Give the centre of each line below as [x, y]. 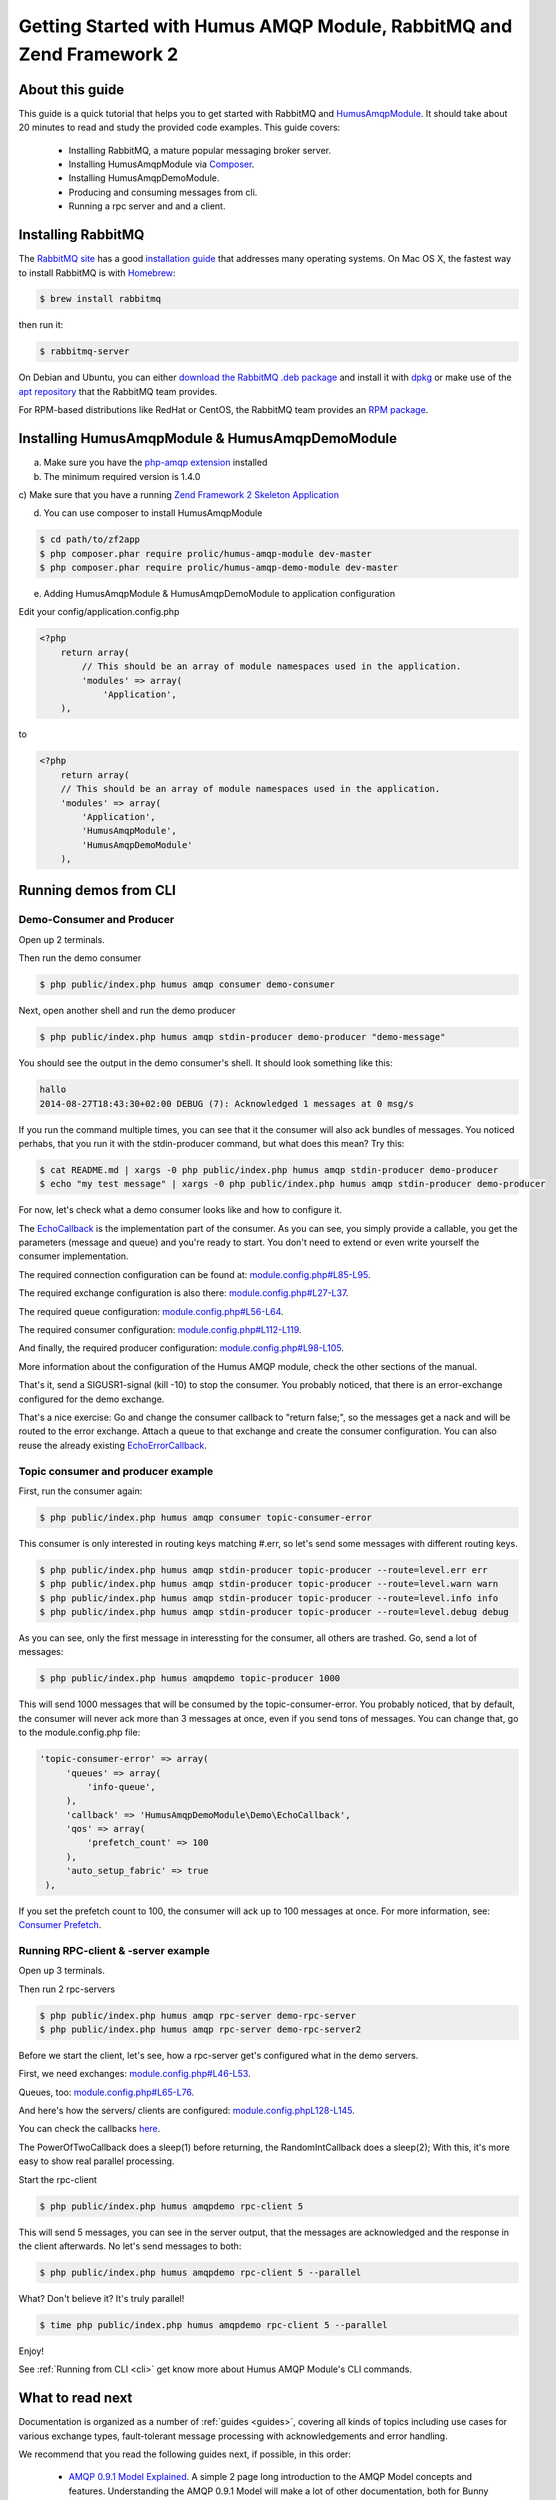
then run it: [41, 325]
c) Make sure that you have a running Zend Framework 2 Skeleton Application [179, 494]
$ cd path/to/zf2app [89, 539]
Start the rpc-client [57, 2179]
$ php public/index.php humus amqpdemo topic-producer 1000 [190, 1678]
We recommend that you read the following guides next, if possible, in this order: [185, 2454]
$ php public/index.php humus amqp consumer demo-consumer [187, 984]
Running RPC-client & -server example [114, 1950]
